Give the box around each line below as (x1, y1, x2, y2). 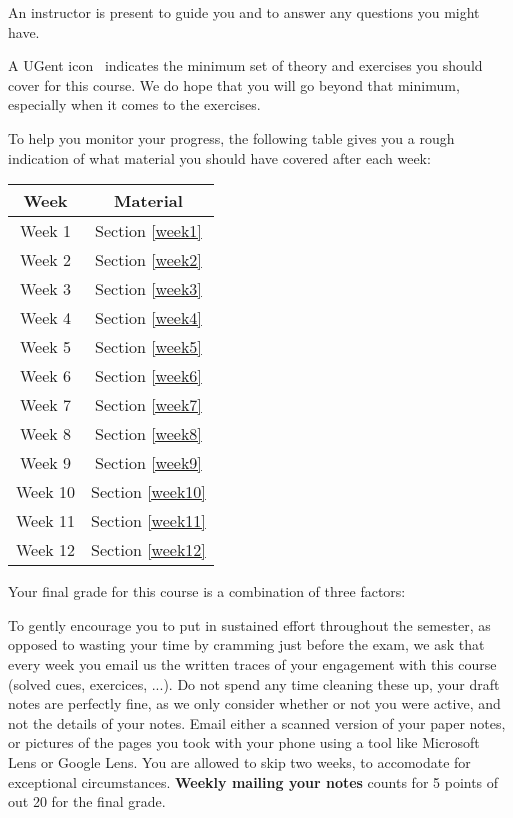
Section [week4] (95, 306, 202, 330)
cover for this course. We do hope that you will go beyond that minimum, (8, 74, 460, 95)
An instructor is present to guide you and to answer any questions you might (8, 2, 480, 22)
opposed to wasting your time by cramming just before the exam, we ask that (8, 634, 485, 655)
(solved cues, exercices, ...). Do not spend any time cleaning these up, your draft (8, 673, 500, 694)
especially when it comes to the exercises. (8, 94, 261, 115)
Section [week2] (95, 248, 202, 272)
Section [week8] (95, 422, 202, 446)
